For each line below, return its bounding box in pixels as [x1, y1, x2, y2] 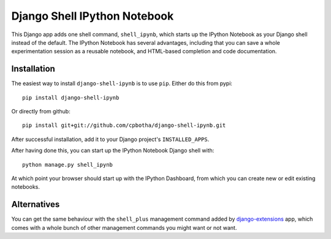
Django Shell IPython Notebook [11, 9, 174, 23]
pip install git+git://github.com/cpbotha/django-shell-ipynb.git [22, 122, 226, 129]
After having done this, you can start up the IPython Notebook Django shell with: [11, 147, 215, 154]
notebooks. [11, 183, 40, 191]
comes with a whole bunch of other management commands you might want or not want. [11, 224, 237, 231]
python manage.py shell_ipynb [22, 161, 113, 168]
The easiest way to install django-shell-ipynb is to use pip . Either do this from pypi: [11, 80, 233, 87]
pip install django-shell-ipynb [22, 94, 120, 101]
